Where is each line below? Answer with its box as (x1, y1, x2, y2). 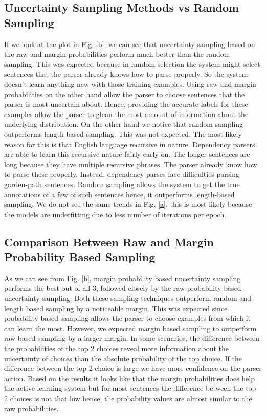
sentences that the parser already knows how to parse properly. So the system (4, 68, 248, 79)
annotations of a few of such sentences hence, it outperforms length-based (4, 189, 235, 199)
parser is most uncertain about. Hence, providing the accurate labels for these (4, 99, 248, 109)
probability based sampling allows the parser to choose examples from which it (4, 313, 251, 323)
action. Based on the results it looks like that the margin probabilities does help (4, 373, 255, 383)
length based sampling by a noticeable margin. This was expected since (4, 303, 228, 313)
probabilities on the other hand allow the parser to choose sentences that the (4, 88, 245, 99)
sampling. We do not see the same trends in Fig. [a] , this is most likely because (4, 199, 252, 210)
